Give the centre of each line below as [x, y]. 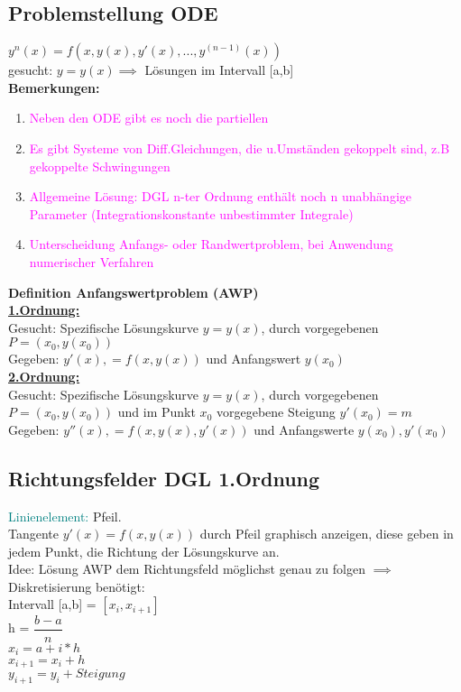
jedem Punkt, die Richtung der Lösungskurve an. [144, 551]
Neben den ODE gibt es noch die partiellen [149, 118]
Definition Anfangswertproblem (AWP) [134, 292]
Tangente [33, 534]
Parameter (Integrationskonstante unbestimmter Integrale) [191, 213]
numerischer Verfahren [92, 261]
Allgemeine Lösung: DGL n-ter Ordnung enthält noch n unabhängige [221, 196]
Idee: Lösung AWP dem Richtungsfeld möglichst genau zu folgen [187, 569]
